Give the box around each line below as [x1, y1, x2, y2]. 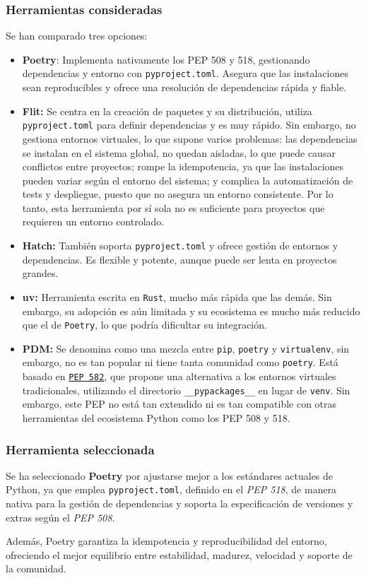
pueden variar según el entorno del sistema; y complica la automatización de [22, 172, 353, 187]
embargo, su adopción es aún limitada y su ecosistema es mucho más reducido [22, 303, 360, 318]
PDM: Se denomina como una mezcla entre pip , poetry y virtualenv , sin [22, 341, 350, 355]
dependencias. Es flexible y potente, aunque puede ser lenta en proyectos [22, 252, 337, 266]
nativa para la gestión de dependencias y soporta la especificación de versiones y [6, 496, 353, 511]
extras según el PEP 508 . [6, 509, 115, 524]
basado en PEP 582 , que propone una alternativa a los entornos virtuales [22, 369, 336, 384]
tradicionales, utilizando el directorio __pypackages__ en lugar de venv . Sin [22, 382, 350, 397]
